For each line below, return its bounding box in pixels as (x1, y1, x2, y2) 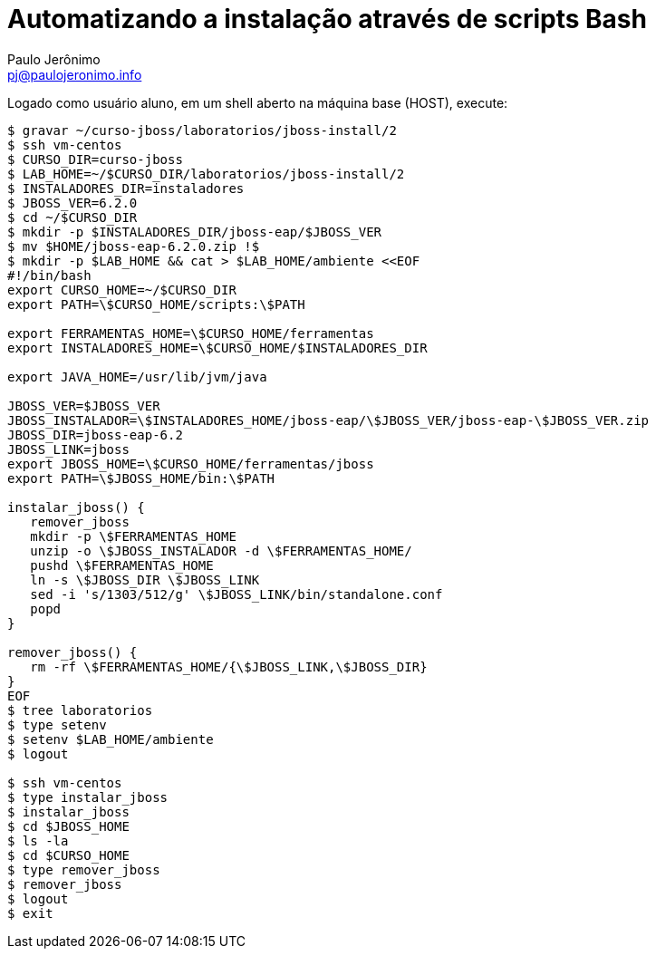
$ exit (7, 905, 53, 921)
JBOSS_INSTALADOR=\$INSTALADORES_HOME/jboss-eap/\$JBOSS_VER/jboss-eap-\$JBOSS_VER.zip (7, 412, 650, 428)
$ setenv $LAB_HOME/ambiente (7, 731, 214, 747)
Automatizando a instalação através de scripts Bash (7, 4, 647, 34)
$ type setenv (7, 717, 107, 732)
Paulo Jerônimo (7, 51, 101, 67)
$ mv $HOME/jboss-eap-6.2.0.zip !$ (7, 238, 260, 254)
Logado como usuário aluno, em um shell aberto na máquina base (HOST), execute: (7, 94, 508, 111)
